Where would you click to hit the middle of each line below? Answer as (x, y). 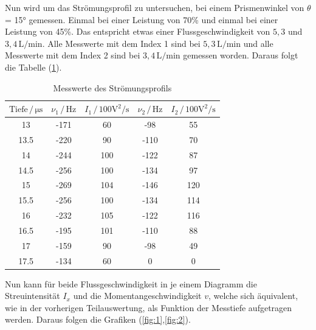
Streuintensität (33, 296)
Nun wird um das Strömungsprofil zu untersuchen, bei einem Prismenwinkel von (155, 7)
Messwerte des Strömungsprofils (112, 87)
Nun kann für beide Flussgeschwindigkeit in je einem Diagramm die (131, 283)
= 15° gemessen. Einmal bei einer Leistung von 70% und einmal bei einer (142, 19)
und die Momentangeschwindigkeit (137, 296)
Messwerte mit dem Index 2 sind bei (73, 55)
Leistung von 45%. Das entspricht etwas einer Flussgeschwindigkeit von (138, 31)
